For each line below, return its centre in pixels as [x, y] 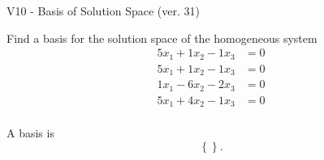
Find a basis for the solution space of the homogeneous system [162, 38]
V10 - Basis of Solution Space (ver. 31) [103, 11]
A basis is [30, 133]
